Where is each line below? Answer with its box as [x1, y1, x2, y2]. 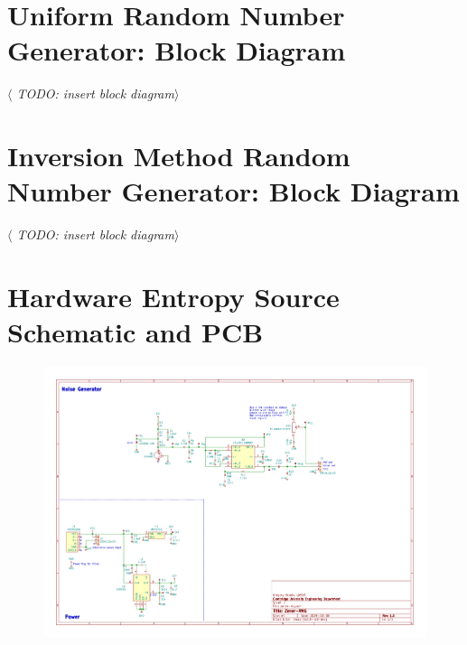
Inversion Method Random [7, 137, 350, 174]
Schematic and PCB [7, 313, 264, 351]
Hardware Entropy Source [7, 278, 340, 314]
